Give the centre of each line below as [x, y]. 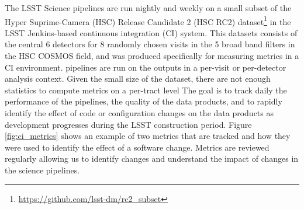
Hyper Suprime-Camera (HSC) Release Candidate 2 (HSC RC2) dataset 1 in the [148, 20]
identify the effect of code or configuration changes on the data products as [139, 113]
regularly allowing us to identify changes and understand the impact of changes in [152, 159]
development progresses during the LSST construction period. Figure [128, 124]
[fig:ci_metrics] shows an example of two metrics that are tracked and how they [148, 136]
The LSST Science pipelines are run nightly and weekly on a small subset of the [148, 8]
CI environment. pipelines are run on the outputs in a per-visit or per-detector [146, 67]
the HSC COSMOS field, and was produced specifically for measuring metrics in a [152, 56]
